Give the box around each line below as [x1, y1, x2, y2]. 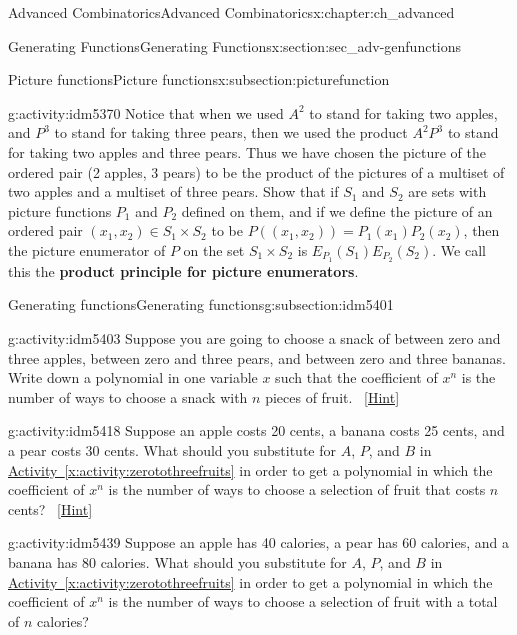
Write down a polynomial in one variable [8, 367, 258, 388]
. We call [432, 239, 486, 260]
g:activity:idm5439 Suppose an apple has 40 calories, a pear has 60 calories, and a [8, 532, 510, 553]
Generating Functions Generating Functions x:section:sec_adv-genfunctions [8, 35, 462, 56]
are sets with [408, 181, 487, 202]
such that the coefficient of [275, 367, 438, 388]
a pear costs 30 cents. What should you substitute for [8, 439, 336, 460]
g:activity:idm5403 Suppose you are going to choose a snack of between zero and [8, 327, 501, 348]
